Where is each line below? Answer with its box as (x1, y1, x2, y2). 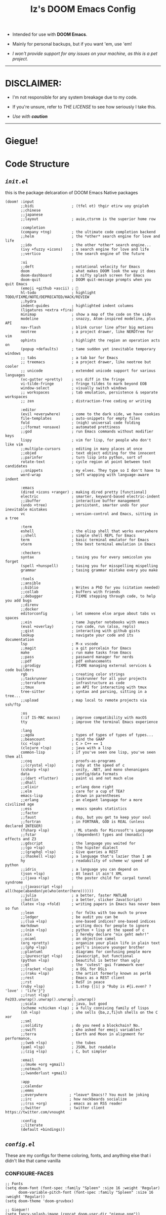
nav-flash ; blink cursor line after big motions (20, 325, 154, 330)
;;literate (20, 1123, 43, 1128)
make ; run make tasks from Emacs (20, 650, 132, 655)
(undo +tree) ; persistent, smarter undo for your (20, 503, 149, 508)
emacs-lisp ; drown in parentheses (20, 793, 121, 798)
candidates (5, 464, 28, 469)
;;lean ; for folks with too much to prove (20, 910, 147, 915)
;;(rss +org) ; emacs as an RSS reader (20, 1101, 123, 1106)
